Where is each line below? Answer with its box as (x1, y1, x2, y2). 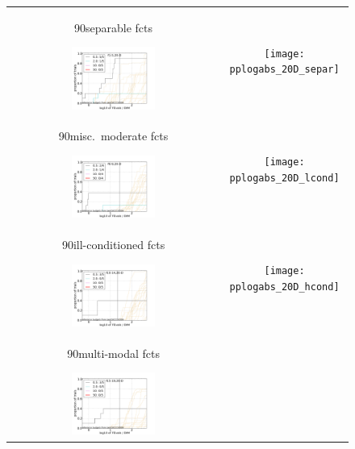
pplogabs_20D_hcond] (229, 281, 340, 293)
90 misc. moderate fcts (58, 127, 169, 144)
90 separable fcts (74, 19, 153, 35)
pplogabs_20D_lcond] (229, 173, 340, 185)
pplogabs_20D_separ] (229, 64, 340, 76)
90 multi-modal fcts (67, 344, 160, 361)
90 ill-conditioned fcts (61, 236, 165, 253)
